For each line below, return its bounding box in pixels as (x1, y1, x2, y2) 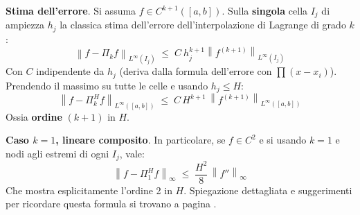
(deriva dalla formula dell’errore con (119, 64, 272, 78)
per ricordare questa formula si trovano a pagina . (6, 196, 217, 211)
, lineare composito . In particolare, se (55, 132, 226, 147)
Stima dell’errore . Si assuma (6, 3, 136, 17)
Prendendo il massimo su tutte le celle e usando (6, 78, 208, 92)
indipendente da (36, 64, 105, 78)
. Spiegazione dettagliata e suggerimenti (183, 182, 352, 197)
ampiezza (6, 17, 44, 32)
